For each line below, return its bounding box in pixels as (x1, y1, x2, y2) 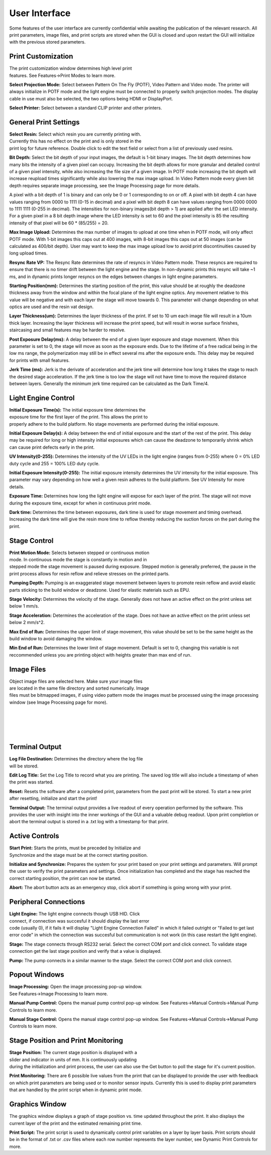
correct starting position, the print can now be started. (9, 875, 121, 881)
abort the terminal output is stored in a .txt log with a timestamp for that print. (9, 819, 169, 825)
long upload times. (9, 250, 48, 256)
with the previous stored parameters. (9, 39, 86, 45)
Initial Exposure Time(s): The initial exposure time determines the (9, 407, 146, 413)
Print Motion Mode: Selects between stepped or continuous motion (9, 550, 150, 556)
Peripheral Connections (9, 897, 85, 906)
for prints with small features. (9, 357, 70, 363)
